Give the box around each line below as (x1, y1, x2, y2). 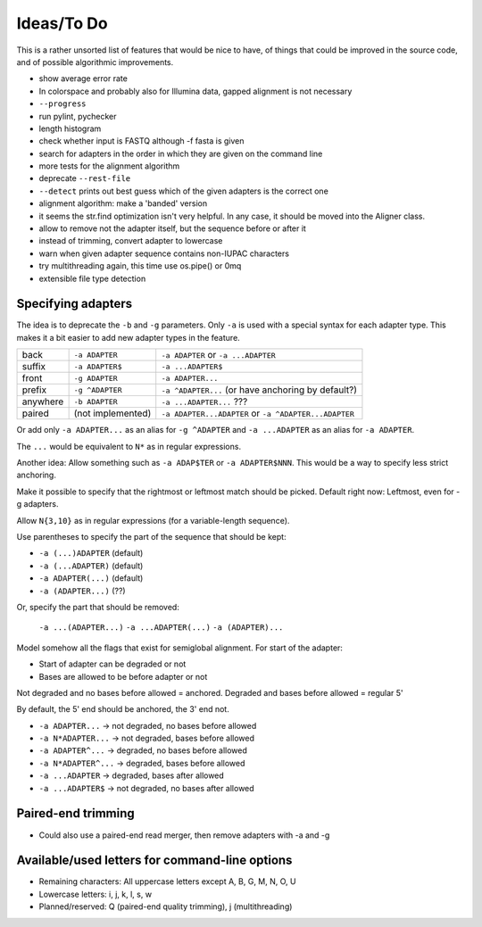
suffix (21, 360, 46, 373)
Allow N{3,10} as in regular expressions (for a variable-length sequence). (16, 515, 290, 526)
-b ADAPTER (73, 397, 118, 406)
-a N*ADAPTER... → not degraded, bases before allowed (38, 732, 254, 744)
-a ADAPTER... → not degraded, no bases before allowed (38, 720, 257, 731)
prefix (21, 384, 47, 396)
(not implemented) (73, 407, 152, 419)
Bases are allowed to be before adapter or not (38, 671, 208, 682)
